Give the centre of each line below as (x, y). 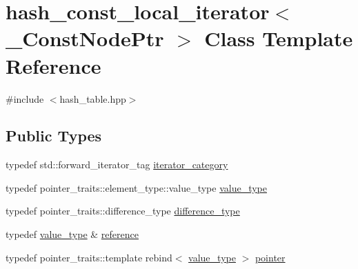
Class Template (279, 38)
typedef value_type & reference (72, 234)
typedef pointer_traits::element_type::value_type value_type (136, 187)
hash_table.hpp (93, 98)
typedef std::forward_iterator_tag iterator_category (117, 165)
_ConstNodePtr (85, 38)
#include (25, 98)
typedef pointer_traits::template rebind (89, 257)
